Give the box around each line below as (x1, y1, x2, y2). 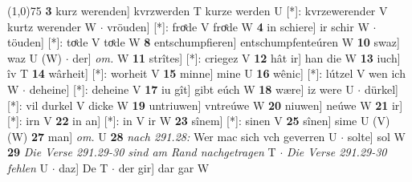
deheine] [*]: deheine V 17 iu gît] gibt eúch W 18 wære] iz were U (29, 80, 354, 97)
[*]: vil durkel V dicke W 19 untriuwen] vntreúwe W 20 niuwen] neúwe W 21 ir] (7, 96, 403, 113)
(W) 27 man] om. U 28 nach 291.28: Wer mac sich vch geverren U (7, 127, 337, 144)
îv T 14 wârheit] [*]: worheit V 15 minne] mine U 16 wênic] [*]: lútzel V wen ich (7, 65, 406, 82)
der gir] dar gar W (118, 159, 210, 176)
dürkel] (364, 80, 398, 97)
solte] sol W (347, 127, 406, 144)
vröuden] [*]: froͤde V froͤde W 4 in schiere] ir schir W (107, 18, 369, 34)
